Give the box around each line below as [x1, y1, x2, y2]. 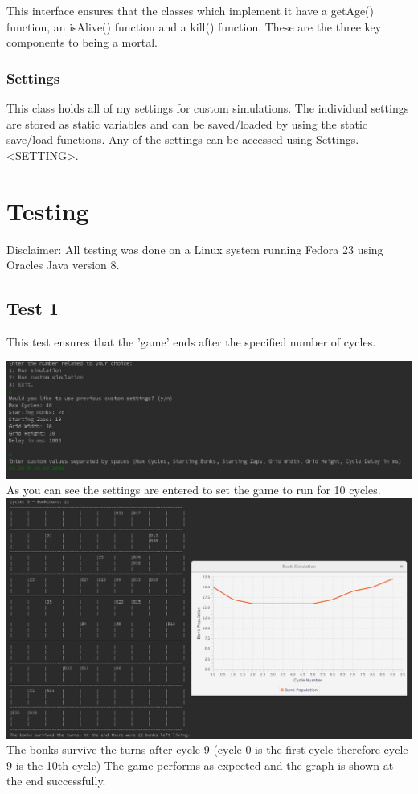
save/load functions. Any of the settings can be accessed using [6, 131, 313, 148]
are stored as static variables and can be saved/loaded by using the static [6, 115, 368, 132]
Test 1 [6, 296, 59, 321]
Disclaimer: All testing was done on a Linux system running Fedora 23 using [6, 240, 383, 257]
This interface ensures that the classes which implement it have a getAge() [6, 2, 375, 18]
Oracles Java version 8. [6, 256, 120, 273]
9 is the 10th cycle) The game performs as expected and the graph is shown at [6, 756, 394, 773]
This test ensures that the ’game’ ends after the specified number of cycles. [6, 333, 376, 350]
